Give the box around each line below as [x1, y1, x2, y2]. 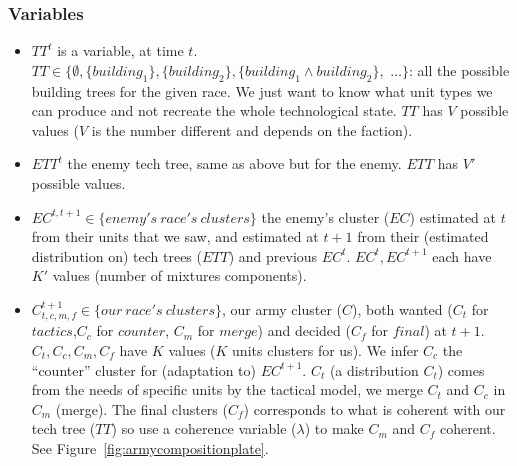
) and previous [228, 245, 318, 266]
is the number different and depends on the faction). [91, 119, 413, 140]
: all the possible [409, 59, 510, 80]
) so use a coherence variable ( [111, 418, 297, 439]
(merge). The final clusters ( [55, 398, 228, 419]
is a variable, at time [57, 40, 184, 61]
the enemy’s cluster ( [261, 206, 390, 227]
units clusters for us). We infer [232, 339, 419, 360]
